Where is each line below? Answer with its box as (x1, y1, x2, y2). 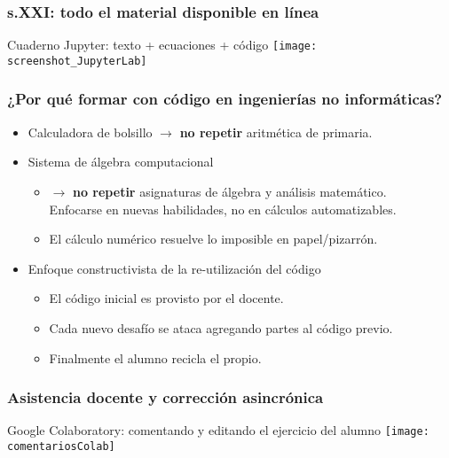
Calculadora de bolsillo (28, 122, 153, 141)
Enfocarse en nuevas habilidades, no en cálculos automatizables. (49, 199, 397, 218)
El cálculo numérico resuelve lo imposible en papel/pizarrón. (49, 229, 378, 248)
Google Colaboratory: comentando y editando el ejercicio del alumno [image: (7, 421, 429, 439)
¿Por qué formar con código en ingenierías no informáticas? (7, 88, 443, 110)
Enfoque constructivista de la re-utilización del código (28, 259, 321, 277)
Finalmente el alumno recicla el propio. (49, 348, 262, 367)
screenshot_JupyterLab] (7, 54, 147, 67)
